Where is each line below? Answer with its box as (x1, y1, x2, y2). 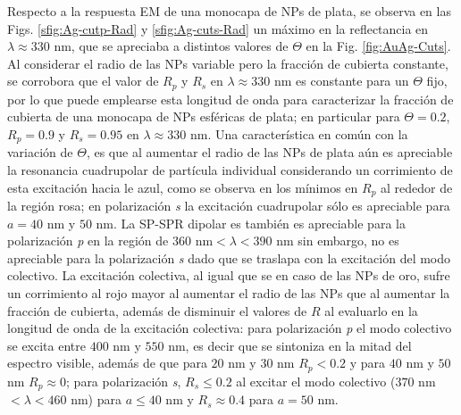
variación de (7, 143, 73, 162)
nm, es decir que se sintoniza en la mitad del (168, 336, 412, 354)
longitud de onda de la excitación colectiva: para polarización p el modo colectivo (7, 319, 452, 337)
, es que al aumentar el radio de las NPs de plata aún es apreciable (86, 143, 453, 162)
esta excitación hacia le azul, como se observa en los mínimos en (7, 178, 358, 196)
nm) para (71, 390, 122, 409)
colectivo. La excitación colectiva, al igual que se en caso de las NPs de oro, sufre (7, 266, 450, 285)
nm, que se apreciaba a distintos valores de (54, 37, 289, 55)
